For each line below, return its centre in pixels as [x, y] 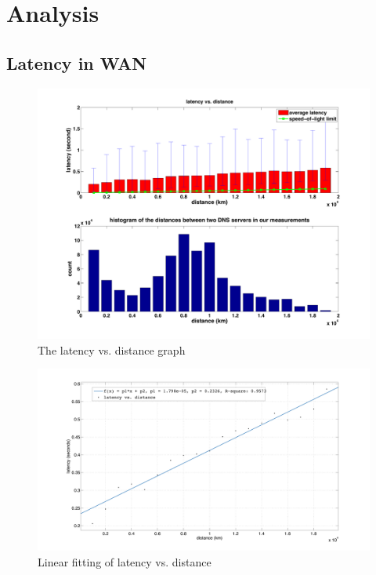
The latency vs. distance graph [112, 349]
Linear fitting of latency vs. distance [125, 561]
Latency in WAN [77, 62]
